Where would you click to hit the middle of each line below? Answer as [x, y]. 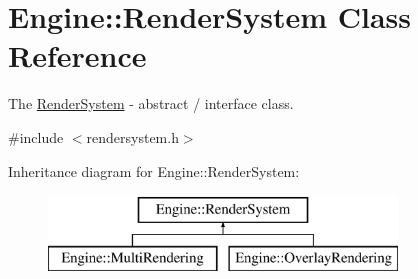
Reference [77, 55]
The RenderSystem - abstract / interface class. [151, 103]
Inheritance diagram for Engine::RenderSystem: [154, 170]
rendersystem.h [132, 136]
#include [36, 136]
